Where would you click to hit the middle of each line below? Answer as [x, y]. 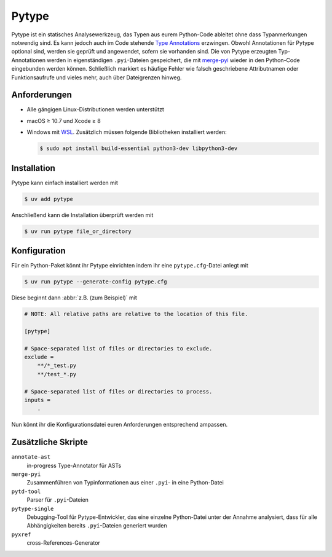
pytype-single [33, 508]
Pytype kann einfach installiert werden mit [65, 183]
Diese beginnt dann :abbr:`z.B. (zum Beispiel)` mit [74, 298]
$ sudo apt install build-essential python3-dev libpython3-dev [139, 148]
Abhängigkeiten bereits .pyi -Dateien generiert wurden [97, 526]
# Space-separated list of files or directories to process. [118, 391]
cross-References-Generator [64, 543]
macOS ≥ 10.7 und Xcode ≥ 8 [64, 120]
